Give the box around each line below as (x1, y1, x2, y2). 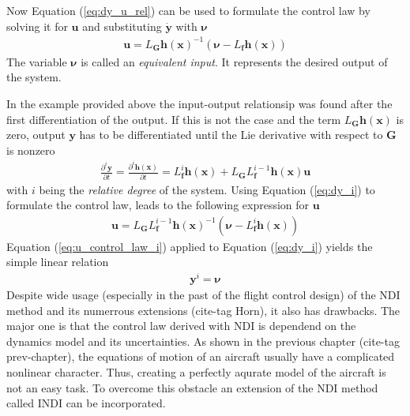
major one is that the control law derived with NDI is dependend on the (6, 317, 356, 334)
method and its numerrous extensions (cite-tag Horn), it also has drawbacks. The (6, 302, 401, 318)
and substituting (82, 17, 162, 34)
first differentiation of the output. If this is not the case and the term (6, 111, 341, 127)
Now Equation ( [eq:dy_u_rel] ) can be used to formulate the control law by (6, 2, 371, 18)
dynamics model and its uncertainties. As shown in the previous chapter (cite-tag (6, 332, 400, 349)
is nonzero (6, 141, 55, 158)
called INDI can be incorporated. (6, 395, 166, 411)
